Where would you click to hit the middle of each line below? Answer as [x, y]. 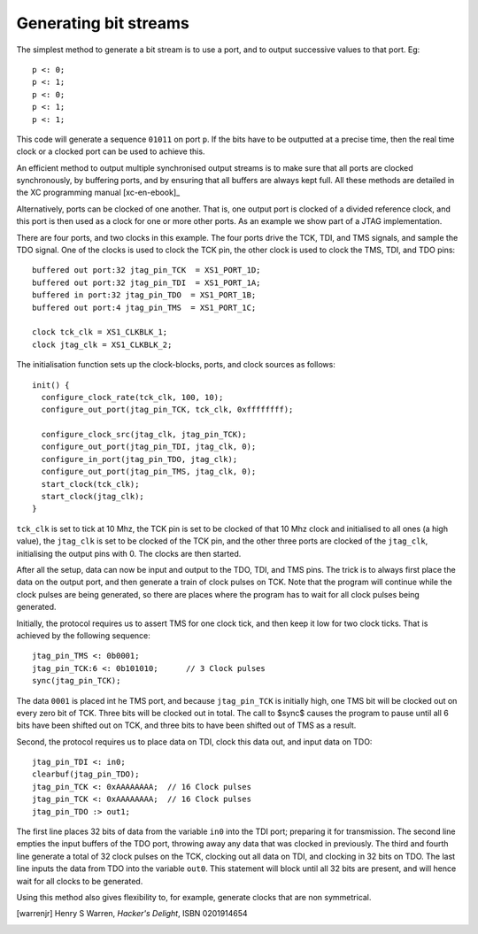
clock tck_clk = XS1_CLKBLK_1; [100, 332]
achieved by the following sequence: [83, 635]
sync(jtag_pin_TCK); [77, 681]
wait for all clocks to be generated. [80, 881]
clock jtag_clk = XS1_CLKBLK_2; [102, 344]
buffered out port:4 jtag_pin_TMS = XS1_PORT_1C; [144, 307]
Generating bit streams [103, 23]
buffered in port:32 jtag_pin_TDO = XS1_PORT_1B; [144, 295]
